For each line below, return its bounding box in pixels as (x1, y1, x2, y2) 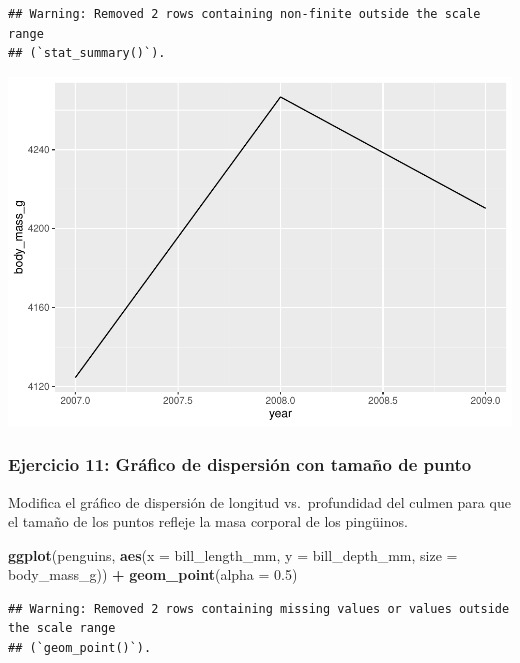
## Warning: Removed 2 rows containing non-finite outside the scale (8, 7, 481, 21)
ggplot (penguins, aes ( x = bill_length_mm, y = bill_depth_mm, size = (8, 544, 458, 565)
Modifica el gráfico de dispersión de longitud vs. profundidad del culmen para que (8, 491, 511, 512)
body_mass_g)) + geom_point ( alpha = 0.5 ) (8, 564, 298, 585)
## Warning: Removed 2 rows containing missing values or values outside (8, 601, 510, 616)
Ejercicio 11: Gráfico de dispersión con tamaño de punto (8, 452, 472, 477)
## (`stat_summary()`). (8, 46, 166, 61)
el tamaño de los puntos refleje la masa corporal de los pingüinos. (8, 511, 408, 532)
